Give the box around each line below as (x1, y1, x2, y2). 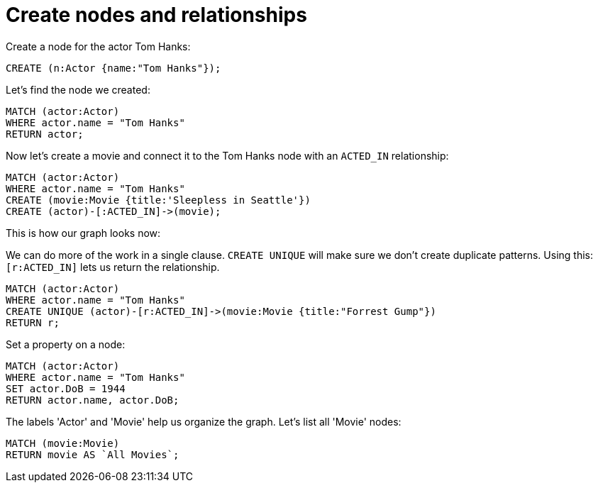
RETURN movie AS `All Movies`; (6, 448, 179, 460)
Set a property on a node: (6, 338, 126, 350)
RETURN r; (6, 316, 60, 328)
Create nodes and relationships (6, 3, 307, 27)
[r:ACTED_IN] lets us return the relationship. (6, 260, 220, 273)
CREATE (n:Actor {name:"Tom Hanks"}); (6, 62, 221, 74)
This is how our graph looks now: (6, 226, 161, 239)
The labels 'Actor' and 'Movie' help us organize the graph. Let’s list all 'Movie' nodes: (6, 415, 402, 428)
